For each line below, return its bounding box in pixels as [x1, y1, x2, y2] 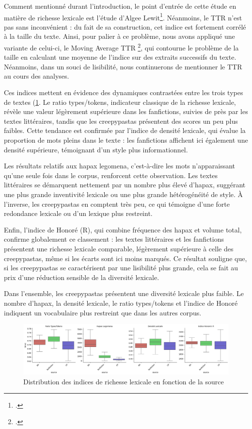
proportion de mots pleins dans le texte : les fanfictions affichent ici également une [4, 135, 248, 145]
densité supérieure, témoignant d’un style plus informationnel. [4, 144, 188, 154]
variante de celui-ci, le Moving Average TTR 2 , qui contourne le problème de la [4, 41, 239, 52]
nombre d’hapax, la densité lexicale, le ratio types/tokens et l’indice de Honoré [4, 297, 238, 308]
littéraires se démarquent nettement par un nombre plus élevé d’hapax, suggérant [4, 180, 246, 190]
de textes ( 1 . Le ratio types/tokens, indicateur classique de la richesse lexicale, [4, 97, 236, 107]
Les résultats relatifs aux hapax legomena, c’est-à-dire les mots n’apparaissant [4, 161, 236, 171]
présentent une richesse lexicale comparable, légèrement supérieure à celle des [4, 243, 234, 253]
